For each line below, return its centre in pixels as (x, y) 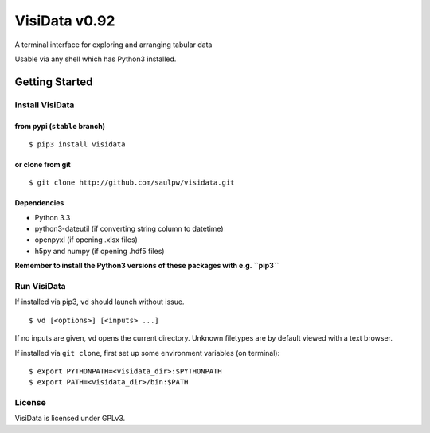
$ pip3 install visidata (77, 144)
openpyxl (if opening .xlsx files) (86, 240)
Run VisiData (41, 287)
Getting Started (54, 82)
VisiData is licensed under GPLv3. (70, 419)
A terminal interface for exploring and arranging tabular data (113, 45)
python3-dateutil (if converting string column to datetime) (129, 229)
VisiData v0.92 (65, 21)
